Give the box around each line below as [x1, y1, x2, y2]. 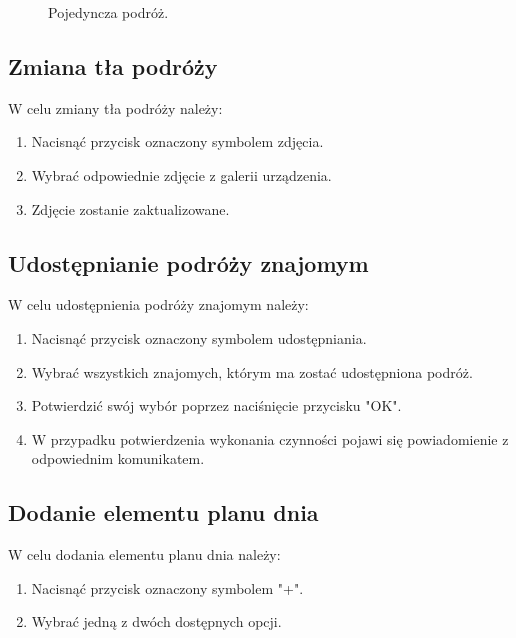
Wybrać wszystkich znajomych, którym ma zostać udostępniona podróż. [31, 361, 473, 382]
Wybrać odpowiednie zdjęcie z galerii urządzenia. [31, 164, 332, 185]
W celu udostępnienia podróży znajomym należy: [8, 294, 309, 315]
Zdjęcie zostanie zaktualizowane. [31, 198, 230, 219]
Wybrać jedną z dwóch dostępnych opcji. [31, 611, 282, 632]
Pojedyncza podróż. [48, 2, 169, 22]
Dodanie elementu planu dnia [8, 497, 319, 528]
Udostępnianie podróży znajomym [8, 247, 369, 278]
